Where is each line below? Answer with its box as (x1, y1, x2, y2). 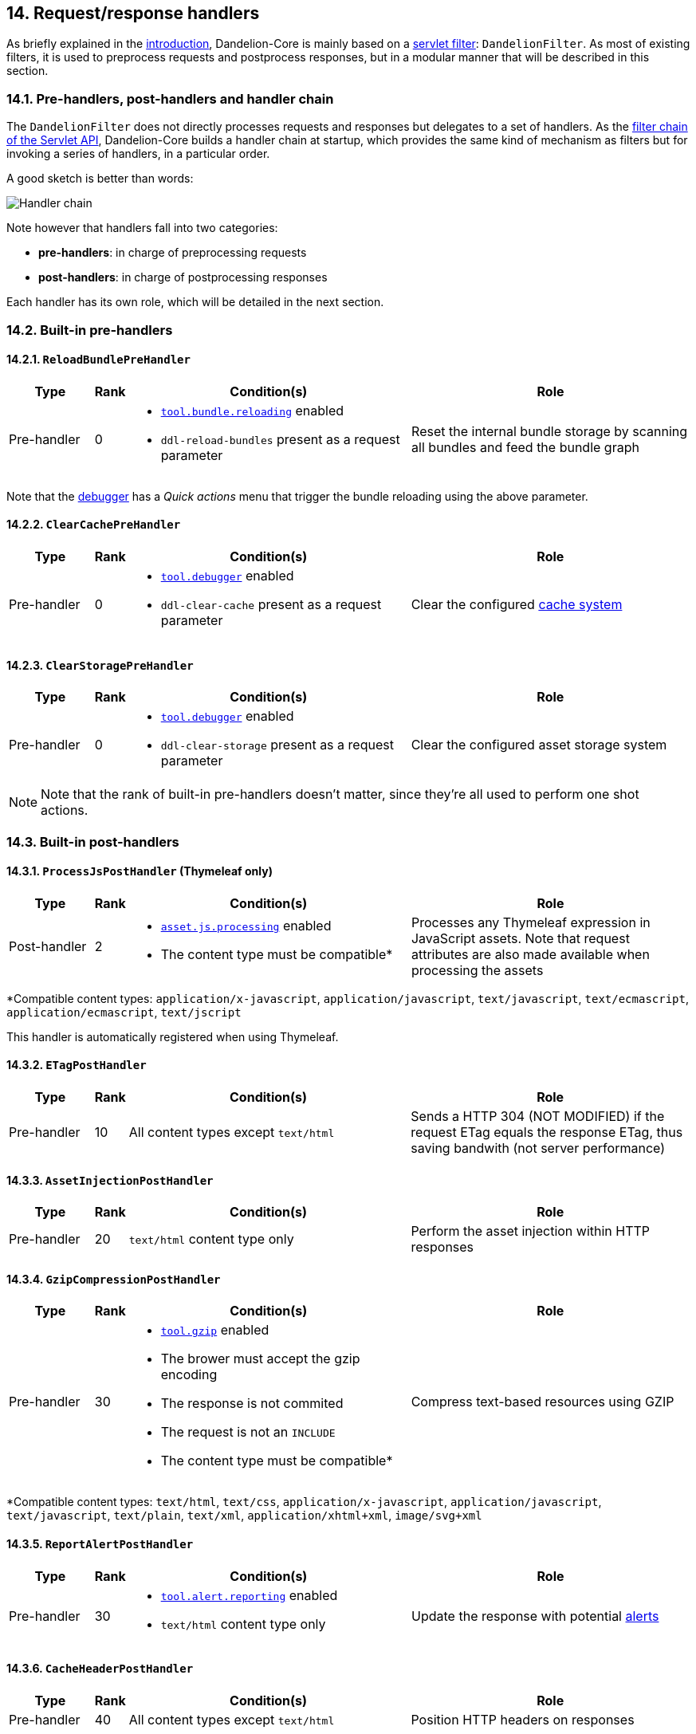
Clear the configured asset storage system (411, 737, 667, 753)
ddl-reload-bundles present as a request (160, 431, 400, 447)
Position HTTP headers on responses (411, 1711, 635, 1728)
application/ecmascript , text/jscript (6, 1005, 242, 1019)
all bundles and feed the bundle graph (411, 438, 639, 455)
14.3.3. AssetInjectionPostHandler (6, 1173, 214, 1187)
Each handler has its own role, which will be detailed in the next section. (6, 295, 384, 309)
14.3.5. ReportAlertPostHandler (6, 1537, 194, 1551)
